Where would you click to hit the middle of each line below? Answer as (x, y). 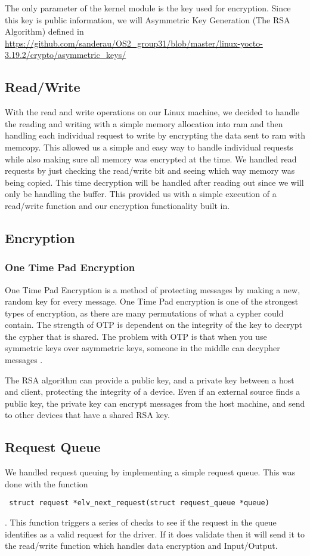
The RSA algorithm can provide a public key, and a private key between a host (150, 380)
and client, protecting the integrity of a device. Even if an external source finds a (153, 391)
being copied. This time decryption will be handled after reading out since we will (154, 182)
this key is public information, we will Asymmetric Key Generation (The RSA (148, 19)
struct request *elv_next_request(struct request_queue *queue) (139, 503)
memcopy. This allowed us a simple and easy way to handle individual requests (149, 147)
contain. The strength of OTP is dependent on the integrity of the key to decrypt (154, 325)
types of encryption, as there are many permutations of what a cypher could (144, 313)
